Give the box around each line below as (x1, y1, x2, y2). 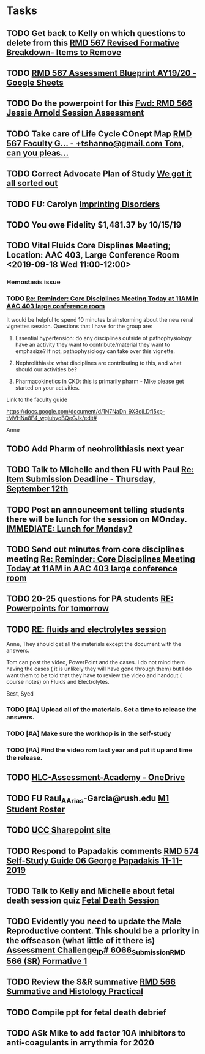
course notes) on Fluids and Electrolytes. (6, 678, 110, 686)
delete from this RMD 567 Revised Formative (6, 37, 180, 48)
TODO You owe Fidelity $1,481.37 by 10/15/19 (6, 220, 182, 230)
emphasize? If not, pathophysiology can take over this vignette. (15, 347, 176, 355)
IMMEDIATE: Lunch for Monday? (6, 524, 133, 534)
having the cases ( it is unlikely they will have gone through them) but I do (6, 665, 192, 673)
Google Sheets (6, 77, 64, 87)
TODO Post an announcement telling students (6, 504, 185, 514)
